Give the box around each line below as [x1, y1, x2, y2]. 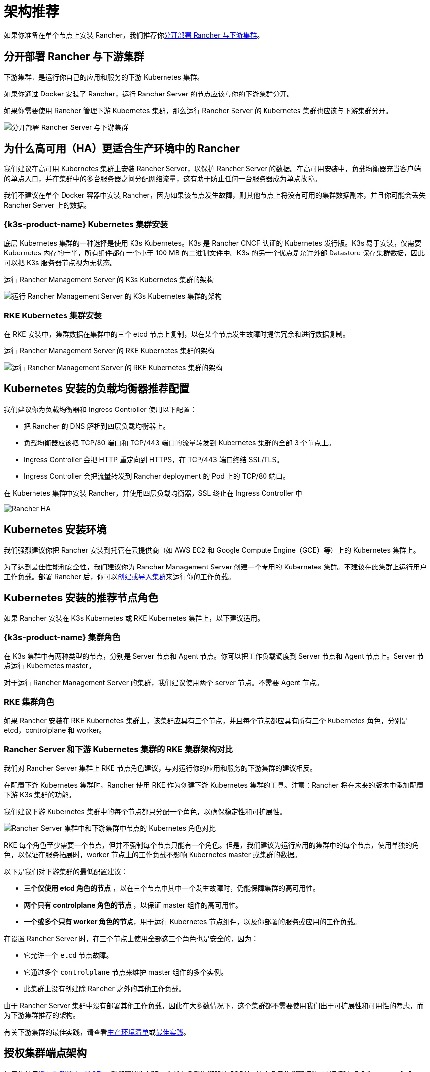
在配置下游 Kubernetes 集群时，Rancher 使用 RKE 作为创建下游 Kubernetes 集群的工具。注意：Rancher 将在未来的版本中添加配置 [4, 780, 424, 789]
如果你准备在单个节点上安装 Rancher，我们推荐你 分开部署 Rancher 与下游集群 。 [4, 31, 264, 39]
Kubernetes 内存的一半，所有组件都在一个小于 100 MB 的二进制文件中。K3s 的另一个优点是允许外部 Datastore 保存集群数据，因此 [4, 249, 425, 257]
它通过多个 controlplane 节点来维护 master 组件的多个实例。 [24, 967, 228, 976]
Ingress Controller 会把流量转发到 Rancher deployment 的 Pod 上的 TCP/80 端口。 [24, 472, 290, 480]
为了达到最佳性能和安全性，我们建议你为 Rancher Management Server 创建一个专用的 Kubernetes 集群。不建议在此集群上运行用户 [4, 562, 427, 571]
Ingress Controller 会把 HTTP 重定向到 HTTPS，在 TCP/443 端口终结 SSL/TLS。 [24, 455, 284, 464]
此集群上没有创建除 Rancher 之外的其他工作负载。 [24, 984, 186, 993]
